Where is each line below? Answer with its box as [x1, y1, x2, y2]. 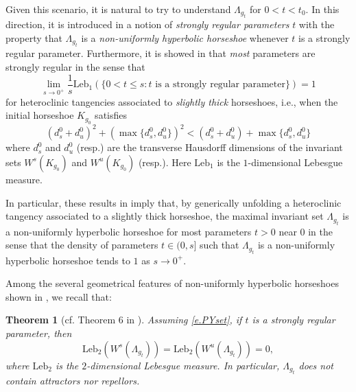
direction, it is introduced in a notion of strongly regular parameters [5, 17, 289, 32]
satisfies [95, 108, 128, 122]
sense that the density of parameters [5, 238, 158, 252]
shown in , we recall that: [5, 289, 112, 303]
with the [298, 17, 335, 32]
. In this [305, 2, 340, 16]
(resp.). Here [138, 154, 191, 169]
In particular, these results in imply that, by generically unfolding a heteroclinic [5, 195, 342, 209]
